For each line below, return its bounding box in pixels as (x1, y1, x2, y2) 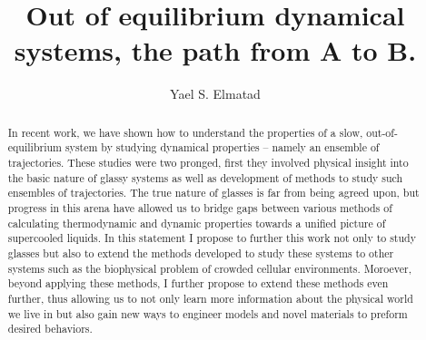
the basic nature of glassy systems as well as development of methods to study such (7, 170, 403, 185)
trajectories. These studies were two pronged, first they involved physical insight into (7, 155, 409, 170)
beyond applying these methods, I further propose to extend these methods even (7, 276, 389, 291)
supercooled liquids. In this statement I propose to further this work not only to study (7, 230, 416, 246)
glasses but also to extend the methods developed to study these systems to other (7, 245, 394, 260)
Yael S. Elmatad (170, 84, 261, 103)
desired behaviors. (7, 321, 93, 336)
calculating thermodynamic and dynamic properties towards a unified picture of (7, 215, 386, 230)
